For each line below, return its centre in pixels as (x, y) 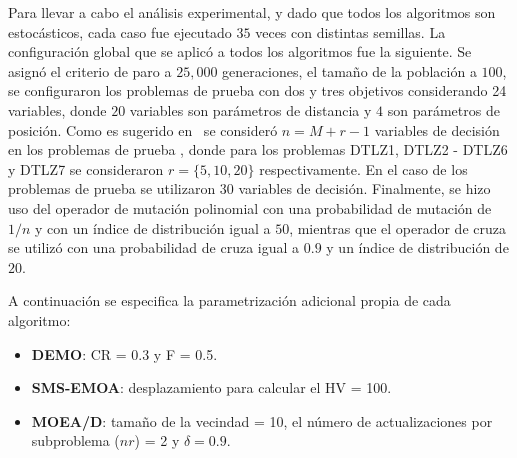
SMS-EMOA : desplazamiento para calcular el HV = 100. (211, 387)
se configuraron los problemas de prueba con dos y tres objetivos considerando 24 (257, 90)
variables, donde (57, 109)
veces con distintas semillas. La (350, 31)
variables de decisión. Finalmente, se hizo (364, 188)
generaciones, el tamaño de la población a (349, 70)
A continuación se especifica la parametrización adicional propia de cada (229, 300)
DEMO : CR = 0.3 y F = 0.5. (124, 353)
